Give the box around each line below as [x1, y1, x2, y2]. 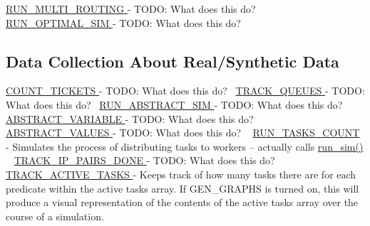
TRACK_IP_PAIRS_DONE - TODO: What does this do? [14, 153, 275, 168]
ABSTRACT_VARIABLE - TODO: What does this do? [6, 111, 254, 126]
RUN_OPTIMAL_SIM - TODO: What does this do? [6, 15, 241, 30]
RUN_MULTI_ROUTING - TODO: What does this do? [6, 1, 256, 16]
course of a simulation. [6, 208, 104, 223]
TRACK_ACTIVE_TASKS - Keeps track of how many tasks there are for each [6, 166, 356, 181]
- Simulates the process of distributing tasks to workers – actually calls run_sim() [6, 139, 364, 154]
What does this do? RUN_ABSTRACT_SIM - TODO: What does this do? [6, 97, 343, 112]
